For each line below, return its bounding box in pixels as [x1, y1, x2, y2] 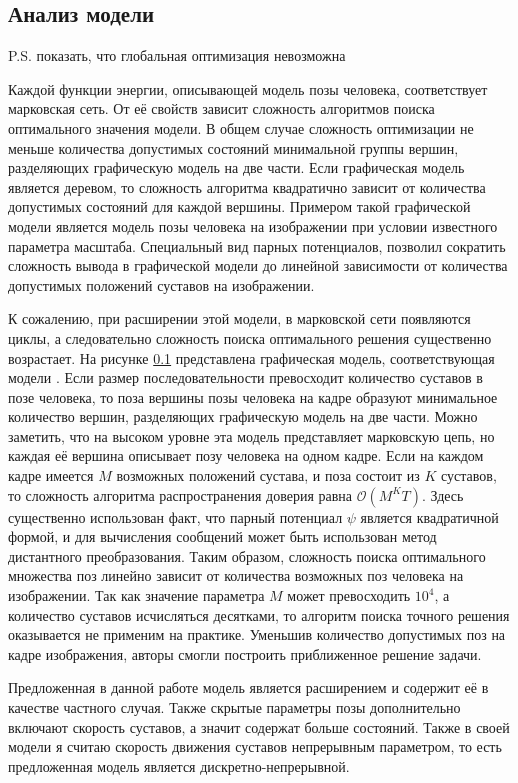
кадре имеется [8, 465, 94, 486]
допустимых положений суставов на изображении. [8, 274, 315, 295]
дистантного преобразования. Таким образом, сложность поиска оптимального [8, 545, 486, 566]
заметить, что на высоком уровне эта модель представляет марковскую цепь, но [8, 425, 495, 446]
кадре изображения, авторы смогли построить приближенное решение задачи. [8, 643, 482, 664]
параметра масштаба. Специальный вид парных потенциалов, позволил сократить [8, 235, 506, 256]
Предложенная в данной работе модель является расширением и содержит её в [8, 677, 489, 698]
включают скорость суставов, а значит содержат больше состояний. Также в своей [8, 716, 510, 737]
